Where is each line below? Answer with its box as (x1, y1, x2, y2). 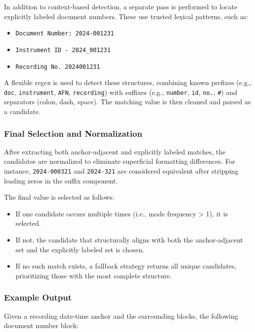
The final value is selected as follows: (4, 192, 114, 202)
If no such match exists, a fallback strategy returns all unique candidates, (15, 261, 237, 271)
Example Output (4, 291, 72, 303)
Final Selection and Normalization (4, 127, 142, 139)
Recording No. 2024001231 (15, 63, 100, 70)
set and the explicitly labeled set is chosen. (15, 244, 144, 254)
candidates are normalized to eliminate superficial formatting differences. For (4, 156, 235, 166)
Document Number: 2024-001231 (15, 30, 114, 37)
